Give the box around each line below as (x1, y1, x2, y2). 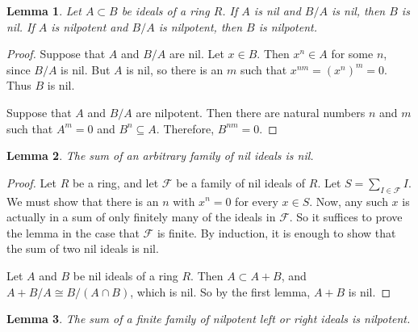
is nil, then (331, 2, 386, 19)
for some (331, 45, 374, 62)
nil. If (6, 18, 35, 35)
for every (235, 192, 278, 209)
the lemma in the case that (6, 224, 140, 241)
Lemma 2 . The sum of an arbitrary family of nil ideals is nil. (6, 147, 314, 164)
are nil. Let (169, 45, 224, 62)
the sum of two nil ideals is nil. (6, 240, 159, 257)
